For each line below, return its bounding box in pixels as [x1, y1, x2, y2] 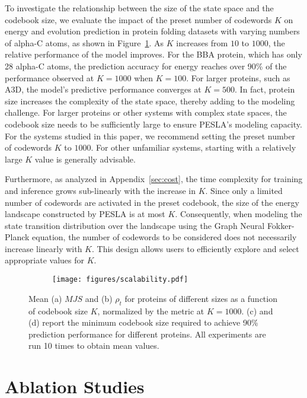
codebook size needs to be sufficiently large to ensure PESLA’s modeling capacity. [5, 117, 302, 130]
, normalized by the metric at [97, 304, 204, 317]
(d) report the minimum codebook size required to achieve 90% [28, 316, 258, 329]
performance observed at [5, 71, 94, 84]
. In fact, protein [235, 83, 295, 95]
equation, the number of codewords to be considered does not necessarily [32, 231, 297, 243]
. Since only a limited [205, 184, 283, 196]
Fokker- [267, 219, 295, 231]
